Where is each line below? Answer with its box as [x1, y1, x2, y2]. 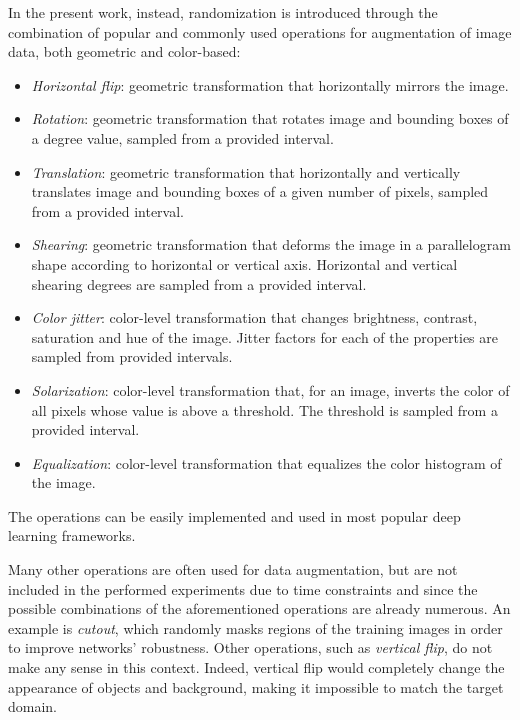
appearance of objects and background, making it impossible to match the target [8, 676, 504, 697]
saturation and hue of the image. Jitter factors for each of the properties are [31, 326, 498, 347]
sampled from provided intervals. [31, 346, 233, 367]
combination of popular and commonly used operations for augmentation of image [8, 21, 512, 42]
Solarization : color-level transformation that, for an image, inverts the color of [31, 379, 510, 400]
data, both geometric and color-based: [8, 41, 241, 62]
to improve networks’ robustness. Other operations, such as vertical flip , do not [8, 637, 493, 658]
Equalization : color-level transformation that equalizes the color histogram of [31, 452, 502, 473]
